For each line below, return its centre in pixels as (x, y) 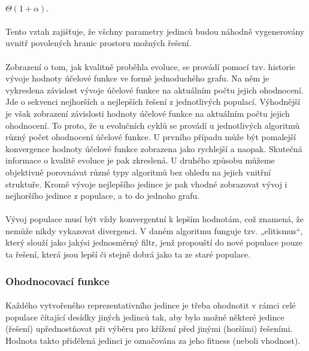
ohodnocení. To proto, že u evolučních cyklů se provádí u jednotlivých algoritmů (153, 125)
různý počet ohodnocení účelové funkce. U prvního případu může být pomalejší (151, 137)
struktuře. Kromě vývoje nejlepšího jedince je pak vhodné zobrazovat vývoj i (146, 184)
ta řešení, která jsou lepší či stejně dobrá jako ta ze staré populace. (128, 254)
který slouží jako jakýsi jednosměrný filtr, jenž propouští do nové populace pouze (154, 242)
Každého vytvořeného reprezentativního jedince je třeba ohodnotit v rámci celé (151, 305)
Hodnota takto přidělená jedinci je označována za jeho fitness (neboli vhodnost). (153, 340)
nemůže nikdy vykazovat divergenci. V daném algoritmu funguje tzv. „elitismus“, (154, 230)
